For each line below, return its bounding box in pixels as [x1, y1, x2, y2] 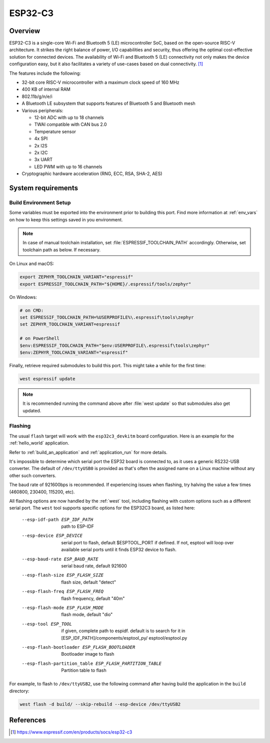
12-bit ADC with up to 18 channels [34, 114, 104, 120]
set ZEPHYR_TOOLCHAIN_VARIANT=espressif [19, 322, 120, 327]
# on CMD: [19, 308, 44, 313]
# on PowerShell [19, 336, 60, 341]
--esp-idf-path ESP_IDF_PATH [21, 517, 93, 522]
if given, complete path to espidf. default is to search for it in [61, 628, 185, 634]
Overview [9, 27, 40, 35]
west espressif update [19, 376, 75, 381]
